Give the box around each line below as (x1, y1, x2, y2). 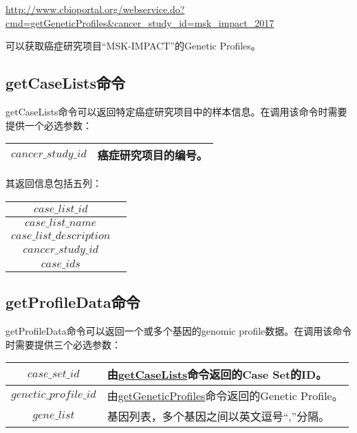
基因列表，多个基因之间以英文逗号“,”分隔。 (107, 408, 330, 425)
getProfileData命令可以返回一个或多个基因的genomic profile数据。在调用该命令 (6, 323, 352, 337)
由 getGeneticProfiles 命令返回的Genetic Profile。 (107, 388, 343, 404)
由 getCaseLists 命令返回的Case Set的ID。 (107, 366, 327, 383)
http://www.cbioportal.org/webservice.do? (6, 2, 185, 16)
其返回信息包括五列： (6, 176, 102, 190)
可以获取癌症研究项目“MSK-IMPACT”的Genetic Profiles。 (6, 38, 261, 53)
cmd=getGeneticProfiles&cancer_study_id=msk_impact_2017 (6, 15, 274, 30)
